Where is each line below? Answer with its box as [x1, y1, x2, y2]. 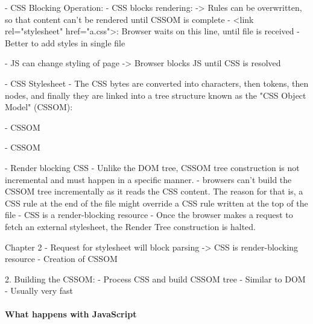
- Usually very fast [5, 284, 73, 297]
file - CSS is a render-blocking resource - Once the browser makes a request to [5, 208, 293, 221]
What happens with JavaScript [5, 308, 137, 320]
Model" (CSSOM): [5, 101, 73, 113]
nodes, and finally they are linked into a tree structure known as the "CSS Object [5, 89, 306, 101]
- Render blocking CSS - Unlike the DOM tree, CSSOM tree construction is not [5, 161, 300, 173]
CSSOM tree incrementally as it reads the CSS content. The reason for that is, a [5, 185, 303, 198]
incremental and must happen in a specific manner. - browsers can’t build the [5, 173, 292, 185]
